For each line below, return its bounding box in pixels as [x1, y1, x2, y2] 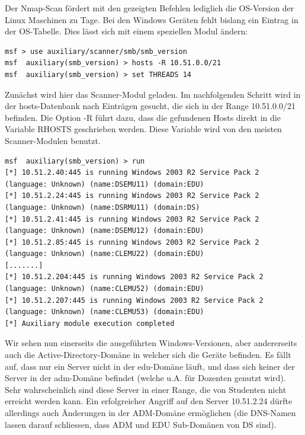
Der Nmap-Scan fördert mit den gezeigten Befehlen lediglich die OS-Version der [5, 2, 294, 14]
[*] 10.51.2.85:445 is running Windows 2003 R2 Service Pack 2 [5, 238, 259, 247]
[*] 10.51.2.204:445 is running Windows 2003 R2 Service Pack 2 [5, 273, 264, 282]
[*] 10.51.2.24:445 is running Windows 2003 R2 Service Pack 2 [5, 191, 259, 200]
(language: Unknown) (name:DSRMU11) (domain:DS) [5, 203, 200, 212]
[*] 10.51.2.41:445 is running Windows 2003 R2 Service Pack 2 [5, 215, 259, 223]
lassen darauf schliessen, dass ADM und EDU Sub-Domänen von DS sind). [5, 418, 277, 430]
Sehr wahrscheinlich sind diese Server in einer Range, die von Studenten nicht [5, 383, 287, 395]
